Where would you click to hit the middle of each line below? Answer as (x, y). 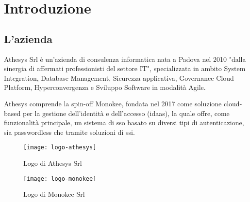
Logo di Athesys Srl (53, 163)
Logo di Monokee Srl (54, 194)
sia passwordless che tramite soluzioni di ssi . (69, 132)
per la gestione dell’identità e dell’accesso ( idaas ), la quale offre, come (126, 113)
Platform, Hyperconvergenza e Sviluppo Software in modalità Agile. (105, 87)
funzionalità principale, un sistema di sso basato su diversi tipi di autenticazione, (124, 123)
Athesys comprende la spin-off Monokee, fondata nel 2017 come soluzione (113, 103)
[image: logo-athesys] (60, 148)
